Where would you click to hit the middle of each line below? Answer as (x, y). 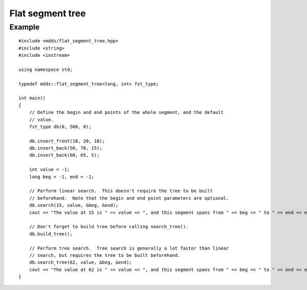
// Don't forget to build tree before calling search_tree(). (109, 227)
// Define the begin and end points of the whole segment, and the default (126, 113)
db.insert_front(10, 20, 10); (67, 141)
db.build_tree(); (51, 234)
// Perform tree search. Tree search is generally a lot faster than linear (129, 248)
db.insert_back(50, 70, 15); (65, 148)
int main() (32, 98)
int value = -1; (49, 170)
